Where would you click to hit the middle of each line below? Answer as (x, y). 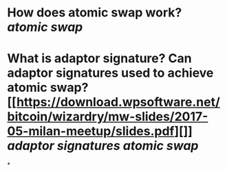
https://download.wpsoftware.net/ (118, 102)
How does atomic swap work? (95, 13)
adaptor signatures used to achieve (110, 73)
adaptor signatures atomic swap (103, 146)
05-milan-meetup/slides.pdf (91, 131)
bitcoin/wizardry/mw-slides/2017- (108, 117)
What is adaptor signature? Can (99, 59)
